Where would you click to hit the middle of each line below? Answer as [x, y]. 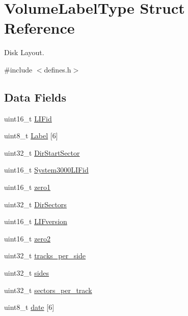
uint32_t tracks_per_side [45, 256]
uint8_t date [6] [29, 307]
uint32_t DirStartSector [42, 152]
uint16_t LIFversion [36, 221]
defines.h [58, 69]
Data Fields [35, 97]
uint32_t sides [27, 273]
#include [18, 69]
